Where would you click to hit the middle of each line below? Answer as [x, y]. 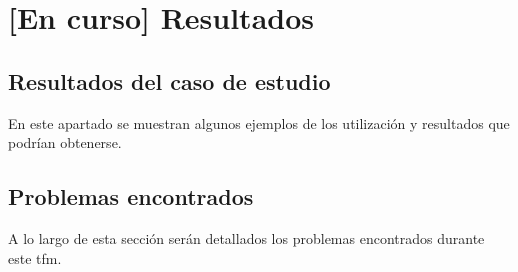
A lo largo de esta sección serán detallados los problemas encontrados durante [246, 237]
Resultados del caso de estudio [169, 80]
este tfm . [35, 257]
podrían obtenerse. [65, 142]
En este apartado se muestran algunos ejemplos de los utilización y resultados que [259, 122]
